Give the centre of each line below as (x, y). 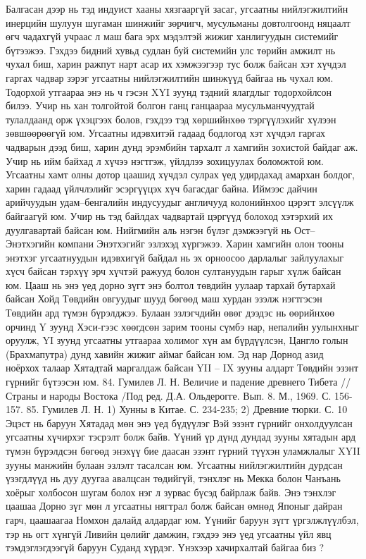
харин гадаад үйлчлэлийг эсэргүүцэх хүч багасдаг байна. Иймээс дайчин (162, 188)
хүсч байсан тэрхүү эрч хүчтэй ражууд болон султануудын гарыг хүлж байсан (173, 271)
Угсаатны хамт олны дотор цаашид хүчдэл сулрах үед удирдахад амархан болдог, (180, 174)
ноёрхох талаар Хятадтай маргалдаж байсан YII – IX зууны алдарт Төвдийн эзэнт (182, 368)
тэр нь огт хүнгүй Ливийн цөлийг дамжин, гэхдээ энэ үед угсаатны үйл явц (169, 533)
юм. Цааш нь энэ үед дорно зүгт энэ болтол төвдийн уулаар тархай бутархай (171, 284)
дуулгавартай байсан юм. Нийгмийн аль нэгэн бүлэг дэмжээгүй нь (149, 229)
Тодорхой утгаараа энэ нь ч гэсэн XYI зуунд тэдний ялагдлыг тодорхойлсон (169, 91)
